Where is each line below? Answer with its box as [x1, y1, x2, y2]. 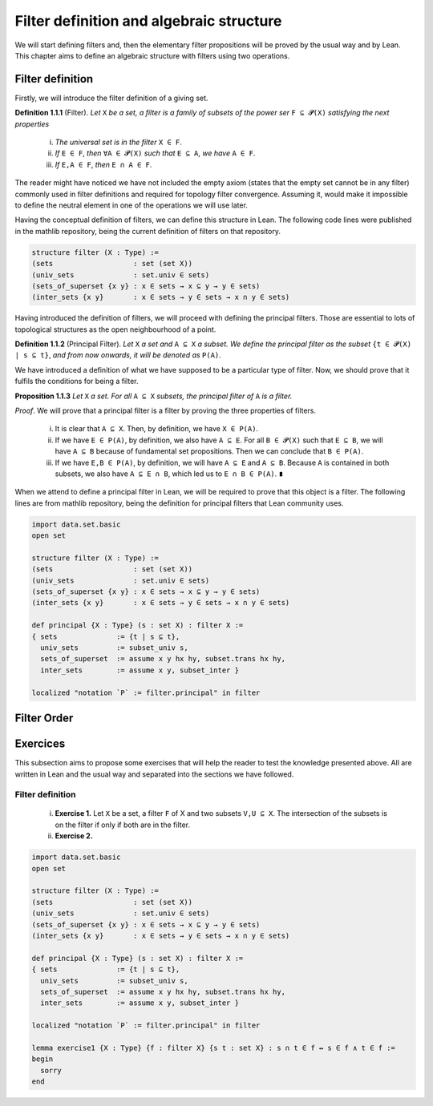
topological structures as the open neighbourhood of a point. [14, 325, 216, 334]
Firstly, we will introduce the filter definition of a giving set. [14, 93, 208, 103]
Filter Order [14, 712, 74, 725]
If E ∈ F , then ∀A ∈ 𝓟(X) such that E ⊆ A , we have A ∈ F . [55, 148, 256, 158]
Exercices [14, 737, 66, 751]
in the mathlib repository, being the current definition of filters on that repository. [14, 226, 281, 236]
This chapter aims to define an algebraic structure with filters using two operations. [14, 50, 290, 60]
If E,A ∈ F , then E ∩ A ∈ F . [55, 159, 152, 169]
